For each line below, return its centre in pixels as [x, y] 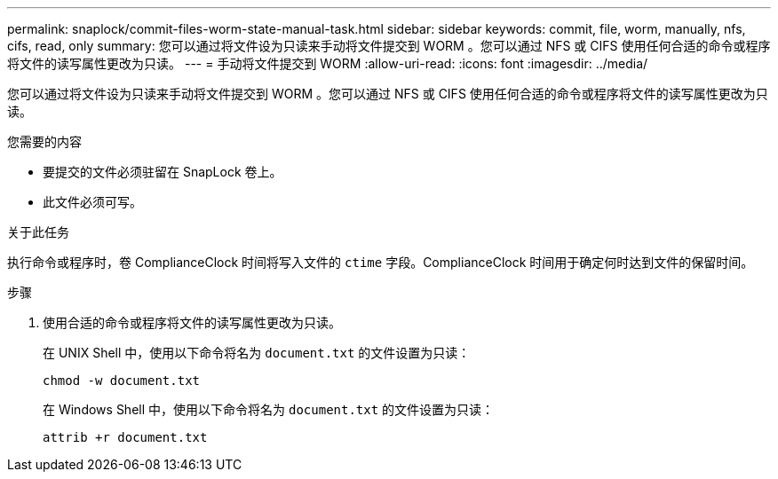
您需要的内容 [44, 141]
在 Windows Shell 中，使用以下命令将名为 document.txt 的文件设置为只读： [269, 409]
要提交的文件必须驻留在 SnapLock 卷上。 [163, 172]
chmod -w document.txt [122, 381]
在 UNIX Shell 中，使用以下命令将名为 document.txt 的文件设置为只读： [257, 353]
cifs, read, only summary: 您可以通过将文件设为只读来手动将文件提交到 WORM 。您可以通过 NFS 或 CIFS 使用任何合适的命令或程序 [389, 46]
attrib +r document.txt [125, 437]
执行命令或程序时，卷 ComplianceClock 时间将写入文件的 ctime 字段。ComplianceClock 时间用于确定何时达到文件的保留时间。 [381, 262]
